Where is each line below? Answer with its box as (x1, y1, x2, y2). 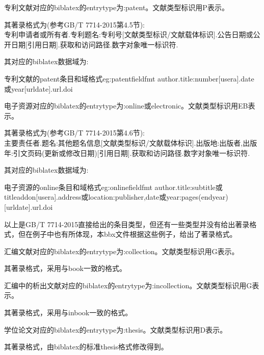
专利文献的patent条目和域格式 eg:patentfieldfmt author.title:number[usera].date (4, 73, 254, 84)
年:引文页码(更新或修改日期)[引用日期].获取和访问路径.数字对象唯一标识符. (4, 147, 250, 158)
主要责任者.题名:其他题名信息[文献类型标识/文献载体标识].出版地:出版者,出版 (4, 137, 257, 148)
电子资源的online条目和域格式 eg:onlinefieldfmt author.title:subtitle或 (4, 181, 223, 192)
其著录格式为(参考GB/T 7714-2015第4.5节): (4, 19, 145, 30)
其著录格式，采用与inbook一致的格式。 (4, 307, 133, 318)
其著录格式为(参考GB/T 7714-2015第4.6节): (4, 127, 145, 138)
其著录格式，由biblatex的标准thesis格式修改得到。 (4, 341, 168, 352)
